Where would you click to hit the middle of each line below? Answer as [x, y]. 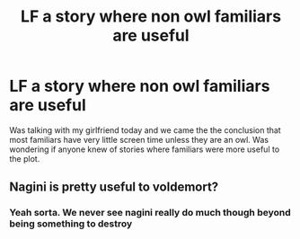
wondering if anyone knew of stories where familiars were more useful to [145, 149]
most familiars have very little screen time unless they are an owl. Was [139, 139]
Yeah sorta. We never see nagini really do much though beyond [150, 213]
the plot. [25, 158]
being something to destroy [71, 224]
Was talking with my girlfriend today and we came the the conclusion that [145, 130]
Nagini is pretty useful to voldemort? [114, 187]
